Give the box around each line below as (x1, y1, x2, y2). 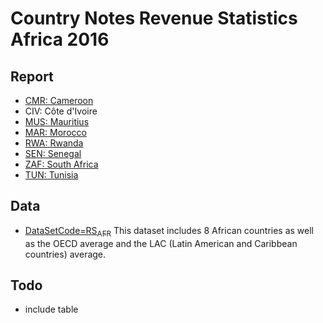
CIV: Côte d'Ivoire (24, 105, 98, 117)
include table (24, 303, 79, 316)
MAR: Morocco (24, 127, 87, 138)
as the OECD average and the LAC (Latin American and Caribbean (24, 237, 298, 249)
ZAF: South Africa (24, 158, 99, 170)
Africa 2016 (10, 28, 110, 51)
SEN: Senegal (24, 148, 82, 159)
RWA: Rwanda (24, 137, 84, 149)
